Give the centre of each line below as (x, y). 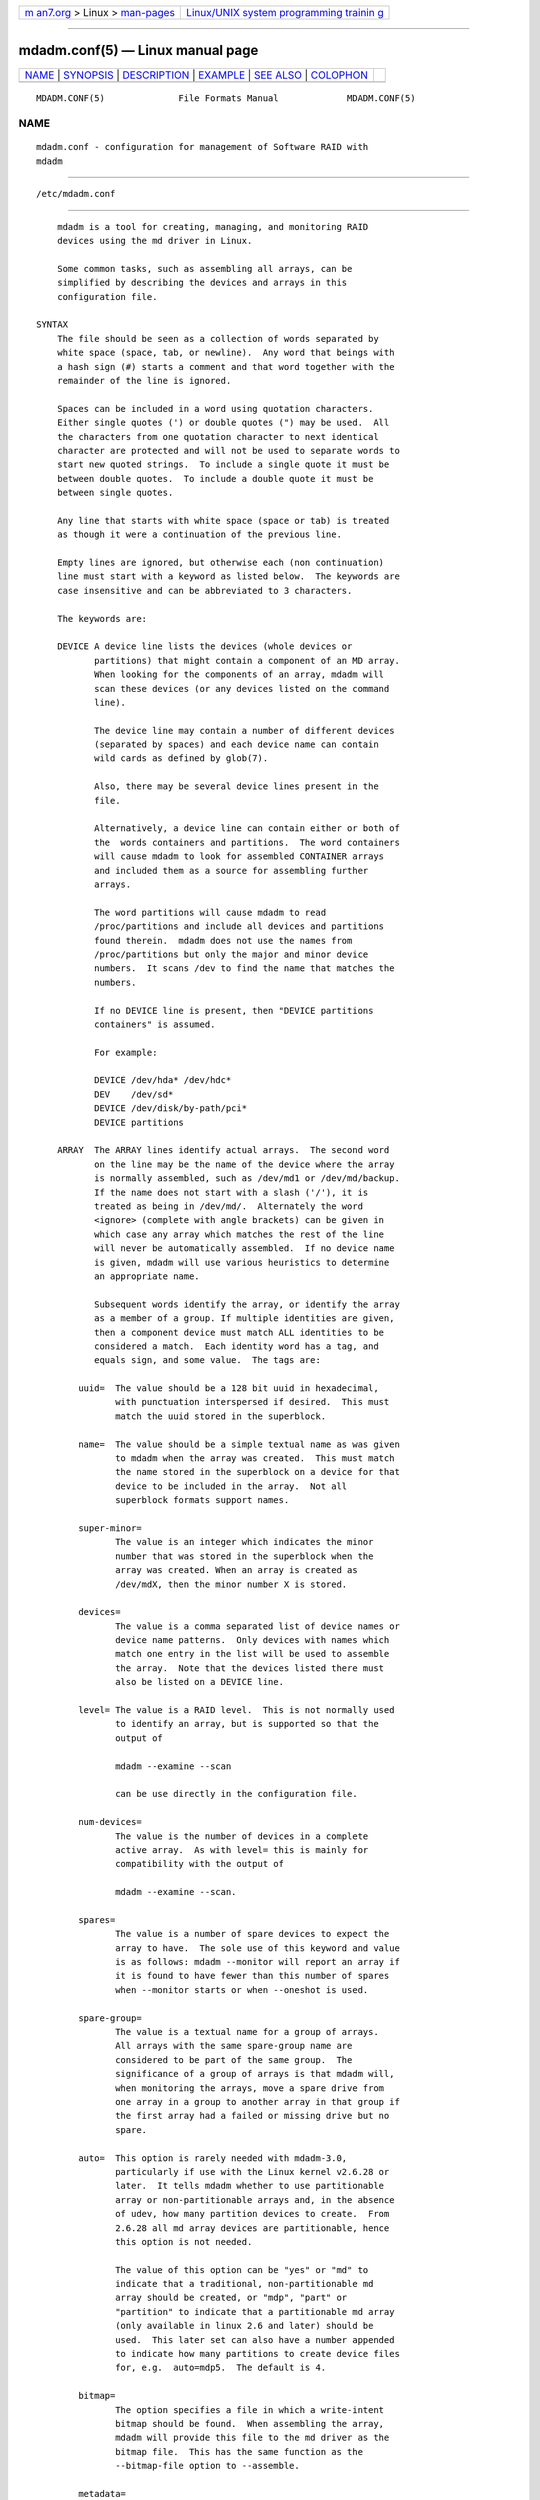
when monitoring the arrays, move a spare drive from (250, 2088)
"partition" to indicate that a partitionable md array (255, 2311)
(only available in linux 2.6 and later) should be (244, 2326)
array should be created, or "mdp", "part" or (231, 2298)
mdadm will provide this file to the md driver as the (252, 2438)
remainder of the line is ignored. (144, 380)
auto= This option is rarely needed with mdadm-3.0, (213, 2158)
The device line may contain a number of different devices (244, 730)
